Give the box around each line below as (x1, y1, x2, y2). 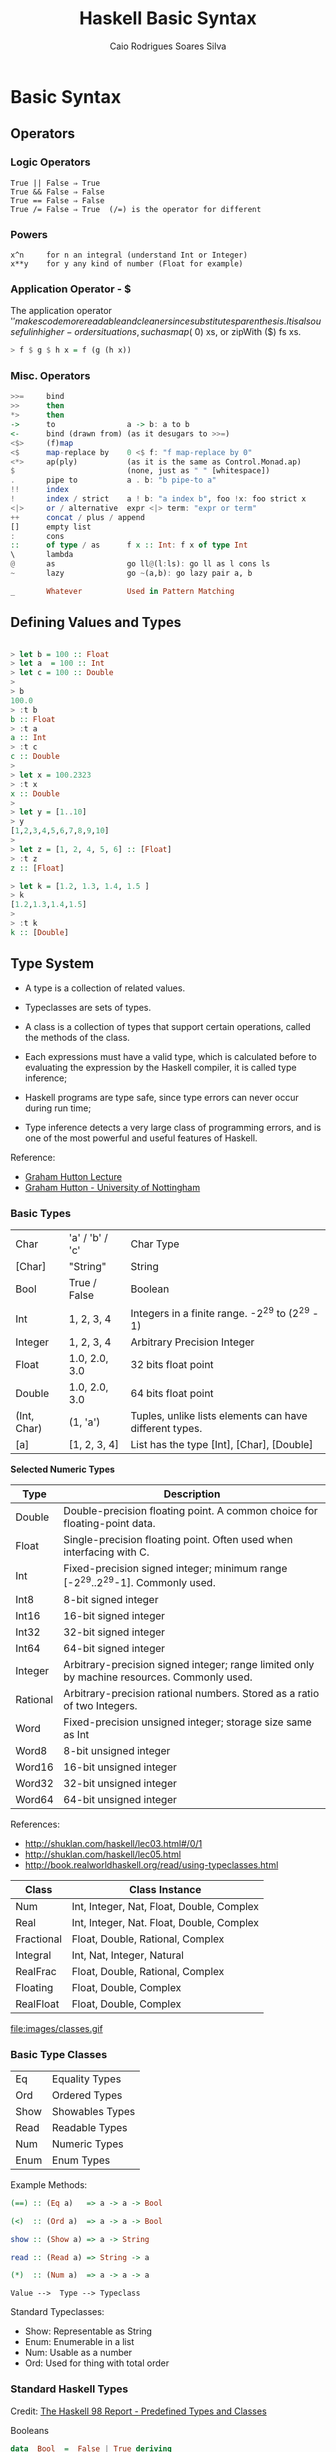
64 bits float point (130, 1387, 214, 1401)
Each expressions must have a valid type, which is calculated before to (24, 1050, 317, 1062)
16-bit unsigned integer (63, 1760, 178, 1774)
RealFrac (15, 1964, 57, 1978)
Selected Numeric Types (10, 1463, 115, 1476)
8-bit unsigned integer (63, 1743, 171, 1757)
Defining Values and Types (10, 614, 182, 631)
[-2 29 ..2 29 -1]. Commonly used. (63, 1574, 216, 1590)
